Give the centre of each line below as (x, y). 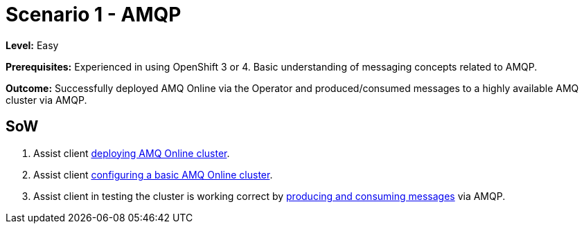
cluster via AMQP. (46, 100)
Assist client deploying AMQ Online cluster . (132, 153)
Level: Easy (32, 45)
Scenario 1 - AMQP (94, 15)
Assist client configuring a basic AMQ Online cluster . (153, 174)
